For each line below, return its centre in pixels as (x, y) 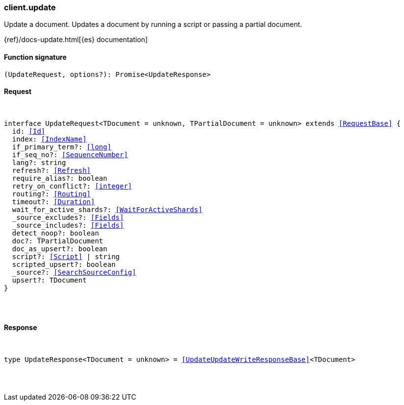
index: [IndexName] (49, 139)
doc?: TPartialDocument (58, 241)
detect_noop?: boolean (55, 233)
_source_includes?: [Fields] (68, 225)
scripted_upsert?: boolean (64, 264)
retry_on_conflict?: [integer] (72, 186)
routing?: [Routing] (51, 194)
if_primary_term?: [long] (62, 147)
